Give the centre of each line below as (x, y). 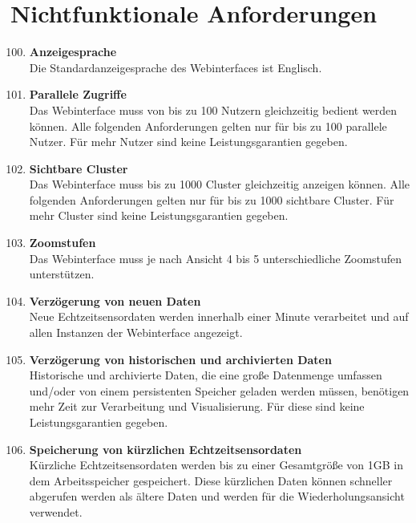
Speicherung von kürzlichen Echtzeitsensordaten (166, 449)
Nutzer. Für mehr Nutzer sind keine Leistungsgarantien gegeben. (188, 142)
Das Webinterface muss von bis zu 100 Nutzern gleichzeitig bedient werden (213, 109)
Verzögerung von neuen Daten (115, 300)
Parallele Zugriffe (78, 94)
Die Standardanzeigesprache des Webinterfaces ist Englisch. (176, 67)
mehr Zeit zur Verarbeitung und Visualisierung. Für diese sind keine (197, 406)
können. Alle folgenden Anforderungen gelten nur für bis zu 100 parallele (208, 126)
